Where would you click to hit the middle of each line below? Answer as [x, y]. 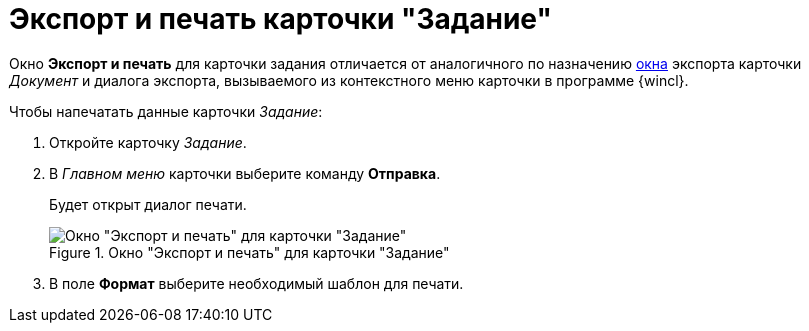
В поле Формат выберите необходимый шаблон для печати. [256, 283]
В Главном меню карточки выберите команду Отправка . [245, 173]
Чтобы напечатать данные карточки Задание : [166, 111]
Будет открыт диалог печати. [148, 204]
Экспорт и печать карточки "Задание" [280, 19]
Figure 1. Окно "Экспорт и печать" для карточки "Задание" [249, 252]
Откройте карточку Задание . [148, 142]
